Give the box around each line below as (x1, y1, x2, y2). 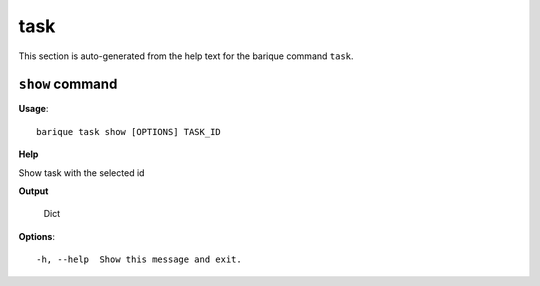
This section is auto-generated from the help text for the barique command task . (18, 50, 354, 62)
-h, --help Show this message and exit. (36, 254, 242, 265)
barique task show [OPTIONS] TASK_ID (36, 126, 222, 137)
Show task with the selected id (18, 166, 145, 179)
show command (18, 76, 118, 93)
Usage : (18, 103, 49, 115)
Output (18, 185, 49, 197)
